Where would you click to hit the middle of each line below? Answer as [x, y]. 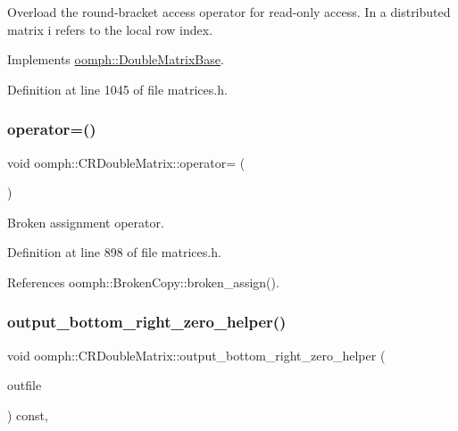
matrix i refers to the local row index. [110, 29]
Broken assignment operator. [86, 222]
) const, [28, 414]
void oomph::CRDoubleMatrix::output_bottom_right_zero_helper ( [196, 355]
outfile [25, 385]
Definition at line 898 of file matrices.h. [114, 252]
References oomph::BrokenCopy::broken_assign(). [143, 282]
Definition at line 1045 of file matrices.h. [117, 89]
